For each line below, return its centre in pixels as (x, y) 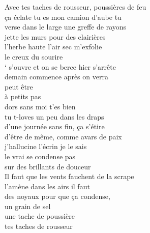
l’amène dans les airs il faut (47, 186)
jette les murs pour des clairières (55, 36)
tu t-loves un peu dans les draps (54, 116)
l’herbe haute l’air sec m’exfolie (53, 47)
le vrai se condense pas (40, 156)
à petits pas (23, 96)
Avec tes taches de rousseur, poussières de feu (76, 7)
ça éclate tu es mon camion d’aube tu (63, 17)
